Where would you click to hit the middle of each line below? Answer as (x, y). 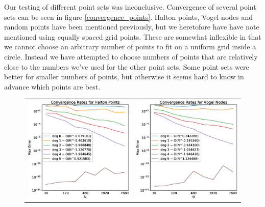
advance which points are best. (52, 86)
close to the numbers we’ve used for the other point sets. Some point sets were (127, 66)
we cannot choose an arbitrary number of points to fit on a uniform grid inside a (130, 47)
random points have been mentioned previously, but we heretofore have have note (132, 27)
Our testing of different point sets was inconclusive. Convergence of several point (130, 7)
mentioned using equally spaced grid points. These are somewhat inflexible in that (133, 36)
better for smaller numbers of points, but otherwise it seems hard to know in (124, 77)
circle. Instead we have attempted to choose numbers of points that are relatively (131, 56)
